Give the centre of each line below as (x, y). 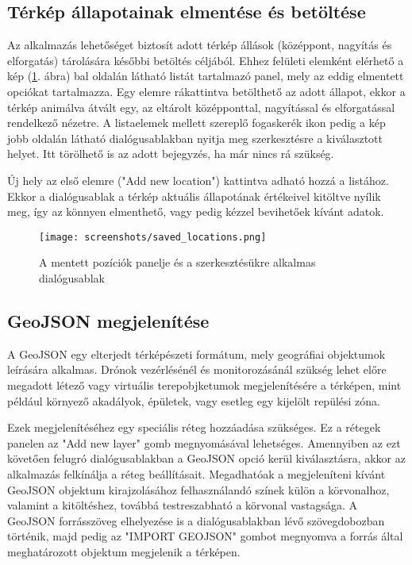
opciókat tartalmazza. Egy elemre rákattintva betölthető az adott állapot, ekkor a (206, 91)
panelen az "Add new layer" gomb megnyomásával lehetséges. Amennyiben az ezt (204, 442)
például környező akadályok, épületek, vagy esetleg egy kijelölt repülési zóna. (194, 400)
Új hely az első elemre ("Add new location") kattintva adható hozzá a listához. (198, 180)
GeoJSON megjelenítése (108, 320)
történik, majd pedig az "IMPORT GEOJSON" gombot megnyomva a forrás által (205, 536)
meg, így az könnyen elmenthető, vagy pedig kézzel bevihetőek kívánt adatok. (196, 211)
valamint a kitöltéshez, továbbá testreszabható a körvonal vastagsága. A (183, 505)
